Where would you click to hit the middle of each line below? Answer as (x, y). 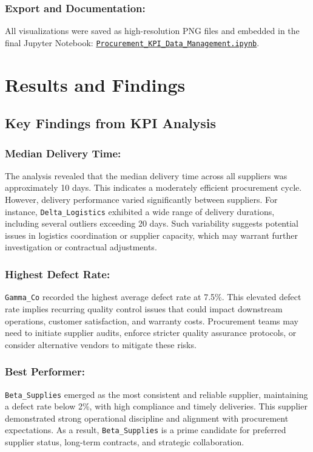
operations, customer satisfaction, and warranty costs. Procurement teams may (152, 320)
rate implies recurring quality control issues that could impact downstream (144, 308)
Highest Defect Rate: (58, 274)
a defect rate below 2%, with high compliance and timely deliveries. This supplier (156, 406)
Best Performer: (45, 372)
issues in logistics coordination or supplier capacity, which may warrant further (151, 235)
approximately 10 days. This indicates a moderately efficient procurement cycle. (153, 187)
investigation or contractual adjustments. (81, 247)
